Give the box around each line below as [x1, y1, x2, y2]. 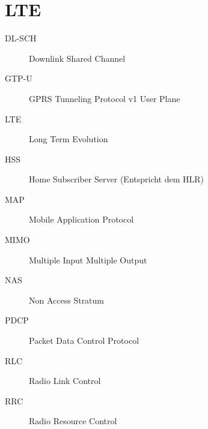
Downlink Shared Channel [29, 52, 126, 64]
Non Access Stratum [29, 293, 105, 306]
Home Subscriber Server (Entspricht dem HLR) [29, 173, 204, 185]
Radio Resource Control [29, 415, 117, 427]
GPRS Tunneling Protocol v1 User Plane [29, 92, 180, 104]
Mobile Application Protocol [29, 213, 134, 226]
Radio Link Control [29, 374, 101, 387]
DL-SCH [5, 32, 37, 44]
